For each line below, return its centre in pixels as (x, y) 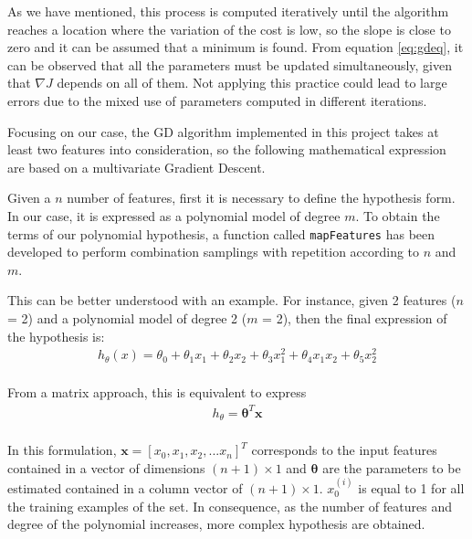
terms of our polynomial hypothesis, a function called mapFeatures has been (221, 233)
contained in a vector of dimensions (106, 467)
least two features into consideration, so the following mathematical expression (227, 149)
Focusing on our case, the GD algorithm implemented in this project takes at (223, 131)
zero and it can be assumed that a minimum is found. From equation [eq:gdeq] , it (236, 47)
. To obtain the (398, 215)
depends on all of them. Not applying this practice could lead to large (252, 83)
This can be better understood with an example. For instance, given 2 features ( (232, 300)
